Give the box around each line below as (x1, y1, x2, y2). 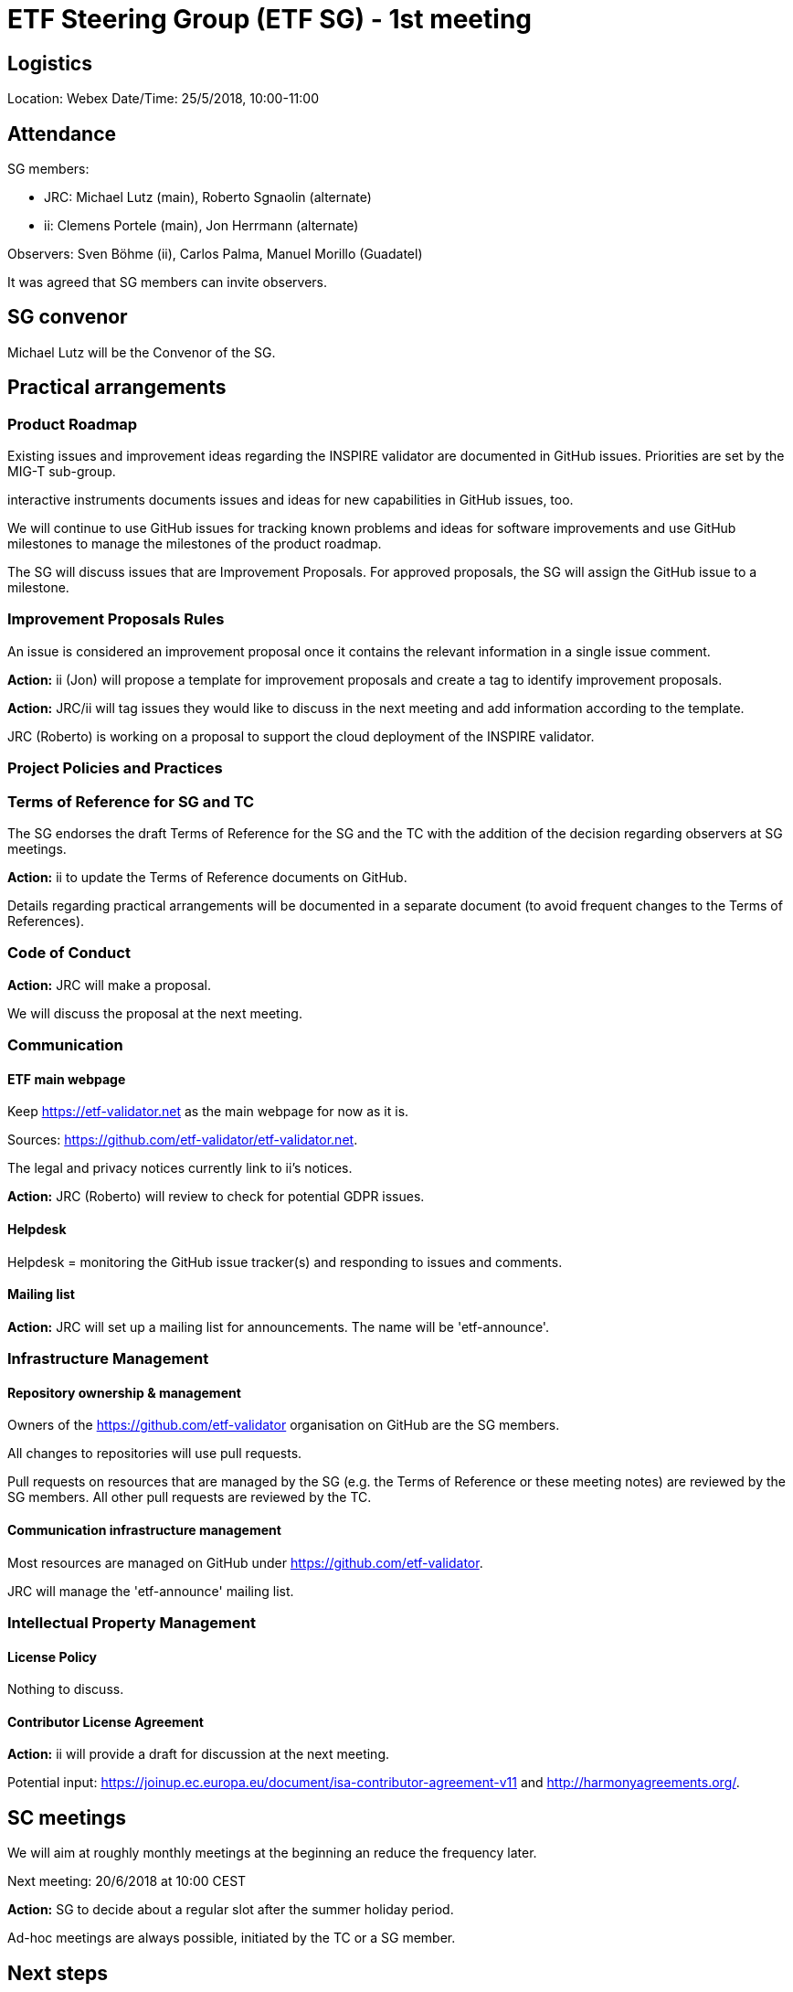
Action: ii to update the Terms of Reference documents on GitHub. (7, 868, 407, 885)
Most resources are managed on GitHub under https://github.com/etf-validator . (7, 1554, 483, 1571)
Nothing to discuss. (7, 1681, 124, 1698)
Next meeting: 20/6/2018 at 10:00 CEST (7, 1873, 247, 1890)
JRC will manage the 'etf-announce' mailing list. (7, 1582, 294, 1599)
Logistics (7, 51, 92, 75)
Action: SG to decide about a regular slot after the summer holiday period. (7, 1901, 454, 1918)
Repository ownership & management (7, 1384, 241, 1401)
